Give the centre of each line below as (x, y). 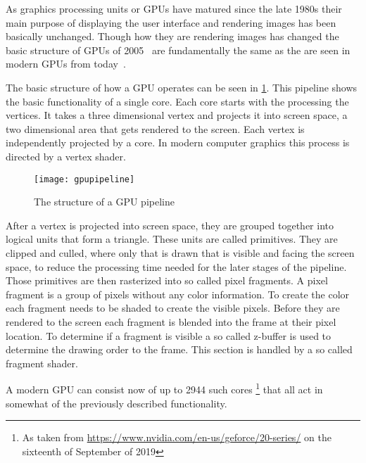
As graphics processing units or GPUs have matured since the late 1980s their (174, 8)
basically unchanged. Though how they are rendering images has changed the (172, 36)
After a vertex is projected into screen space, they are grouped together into (170, 225)
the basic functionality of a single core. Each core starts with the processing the (177, 101)
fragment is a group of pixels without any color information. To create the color (178, 294)
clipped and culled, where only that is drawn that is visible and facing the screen (180, 252)
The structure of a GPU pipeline (104, 202)
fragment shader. (42, 363)
